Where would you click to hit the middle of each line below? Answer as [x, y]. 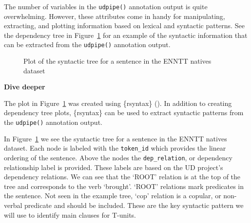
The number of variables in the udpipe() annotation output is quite [106, 6]
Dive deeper [25, 87]
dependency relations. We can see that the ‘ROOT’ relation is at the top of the [122, 177]
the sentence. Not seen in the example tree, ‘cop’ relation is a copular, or [113, 196]
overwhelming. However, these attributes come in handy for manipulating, [115, 16]
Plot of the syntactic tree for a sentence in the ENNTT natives [117, 61]
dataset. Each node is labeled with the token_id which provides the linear [115, 148]
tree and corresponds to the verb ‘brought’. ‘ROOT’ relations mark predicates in [124, 186]
